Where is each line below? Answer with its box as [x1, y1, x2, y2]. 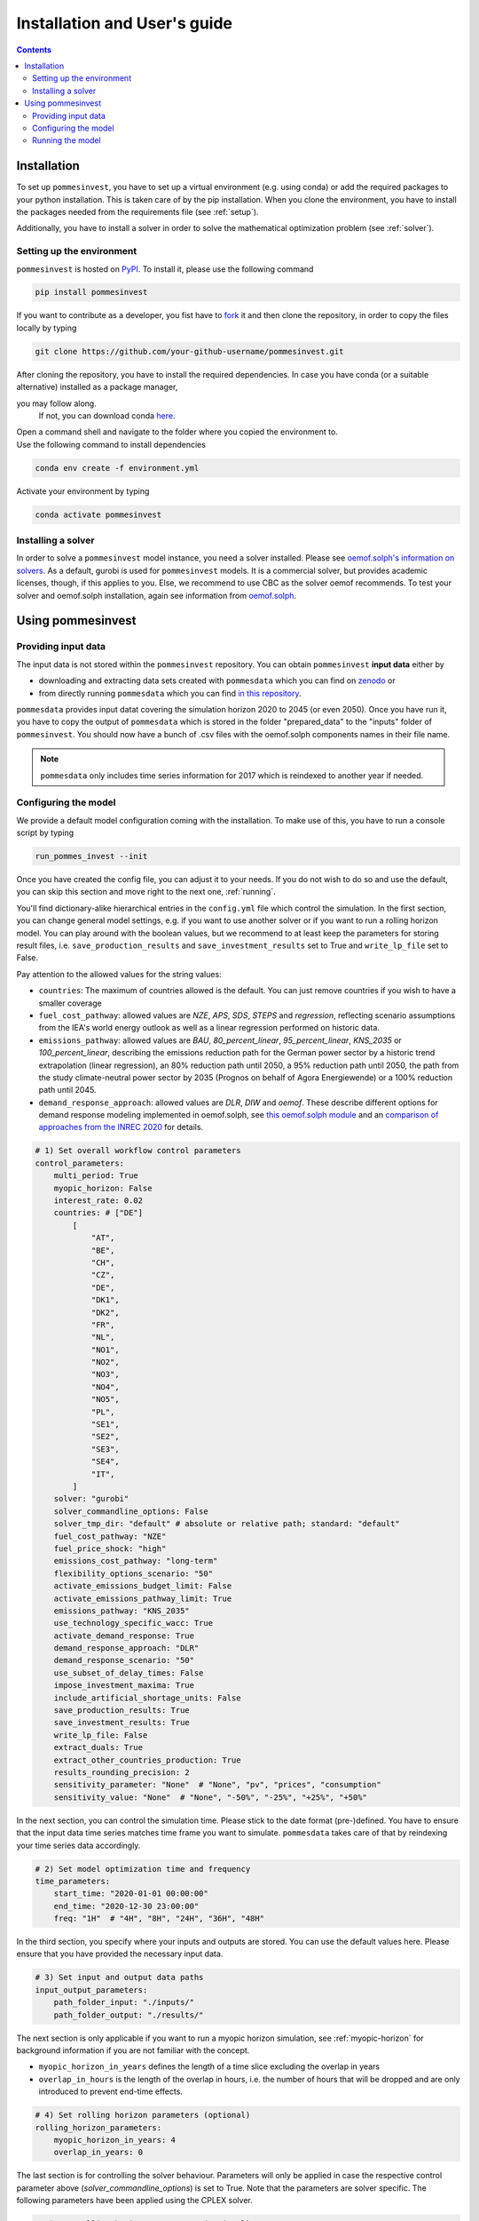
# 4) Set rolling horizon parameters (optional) [35, 2110, 251, 2121]
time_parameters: [35, 1875, 111, 1886]
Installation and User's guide [16, 13, 232, 33]
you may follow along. [16, 398, 97, 409]
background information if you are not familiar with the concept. [16, 2044, 250, 2056]
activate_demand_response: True [53, 1630, 195, 1641]
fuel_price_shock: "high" [53, 1543, 167, 1554]
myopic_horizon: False [53, 1182, 153, 1193]
